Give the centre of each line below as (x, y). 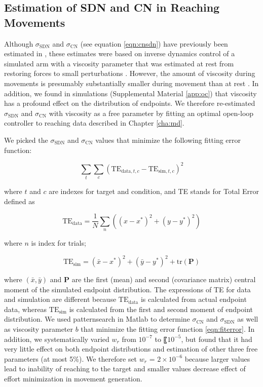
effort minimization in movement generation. (73, 379)
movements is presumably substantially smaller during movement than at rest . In (131, 83)
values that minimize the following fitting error (168, 140)
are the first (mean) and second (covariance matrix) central (164, 279)
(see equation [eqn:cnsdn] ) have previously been (154, 43)
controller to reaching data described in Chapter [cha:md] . (94, 123)
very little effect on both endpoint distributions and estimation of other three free (131, 349)
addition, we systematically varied (57, 339)
